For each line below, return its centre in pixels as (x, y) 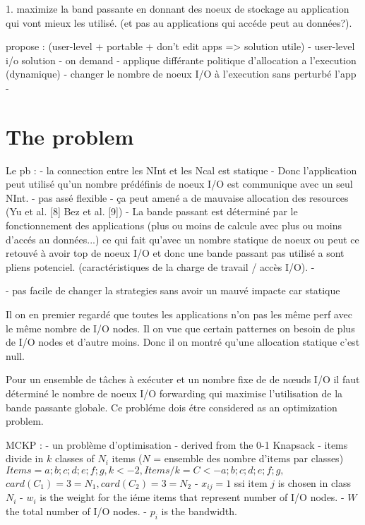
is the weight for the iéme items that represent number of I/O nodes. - (192, 497)
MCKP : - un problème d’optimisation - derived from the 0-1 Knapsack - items (177, 444)
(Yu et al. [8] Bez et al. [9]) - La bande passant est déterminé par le (152, 211)
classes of (74, 458)
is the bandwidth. (199, 511)
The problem (70, 136)
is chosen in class (315, 482)
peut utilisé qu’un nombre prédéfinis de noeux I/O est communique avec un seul (179, 184)
